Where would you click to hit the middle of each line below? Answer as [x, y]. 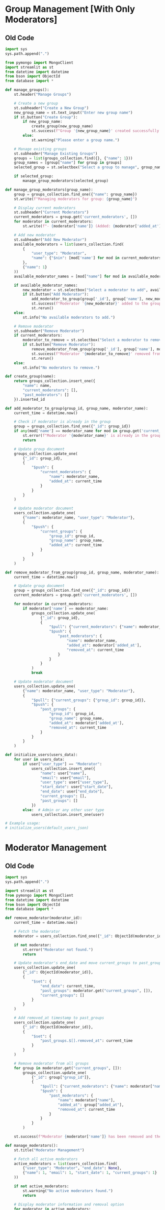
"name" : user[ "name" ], [63, 773]
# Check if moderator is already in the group [62, 422]
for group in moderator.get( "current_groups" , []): [68, 1068]
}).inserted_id [29, 399]
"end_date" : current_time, [68, 986]
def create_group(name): [30, 377]
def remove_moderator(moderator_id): [44, 918]
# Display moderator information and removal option [69, 1204]
